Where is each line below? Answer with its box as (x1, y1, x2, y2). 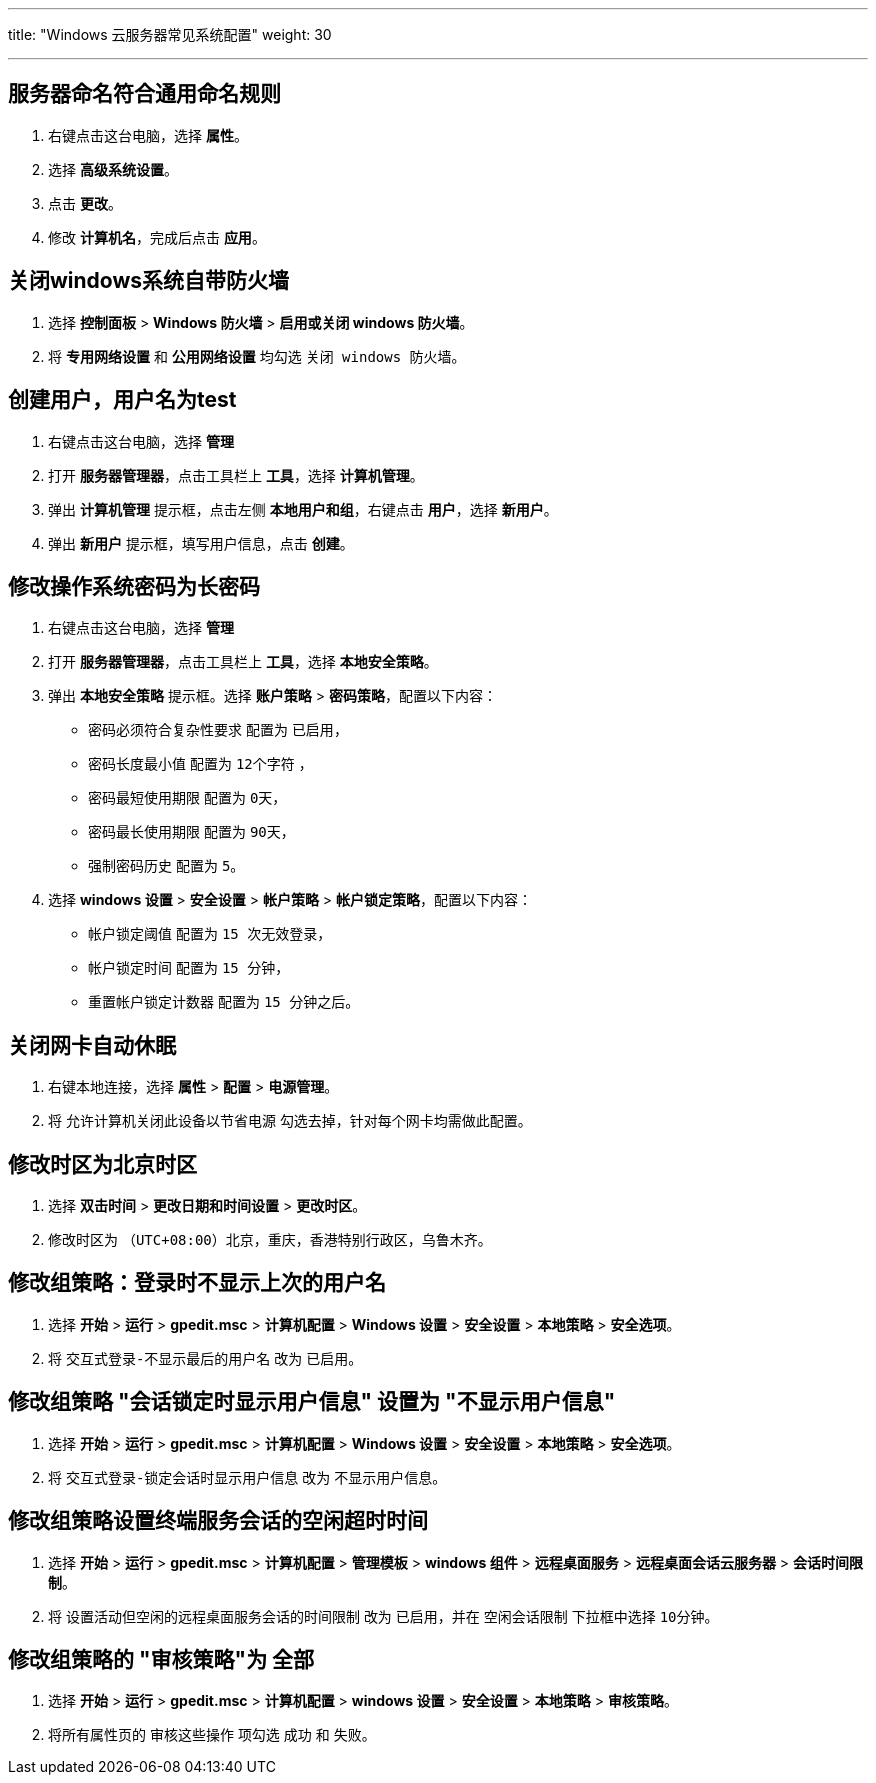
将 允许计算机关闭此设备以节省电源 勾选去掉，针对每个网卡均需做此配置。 (48, 1112, 532, 1130)
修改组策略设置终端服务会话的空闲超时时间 (8, 1508, 428, 1534)
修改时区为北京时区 (8, 1151, 197, 1177)
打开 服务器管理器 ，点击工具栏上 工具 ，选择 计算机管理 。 (48, 466, 424, 484)
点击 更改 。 (48, 194, 122, 212)
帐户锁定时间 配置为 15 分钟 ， (88, 959, 290, 977)
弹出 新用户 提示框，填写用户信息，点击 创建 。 (48, 534, 354, 552)
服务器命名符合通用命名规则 (8, 81, 281, 107)
